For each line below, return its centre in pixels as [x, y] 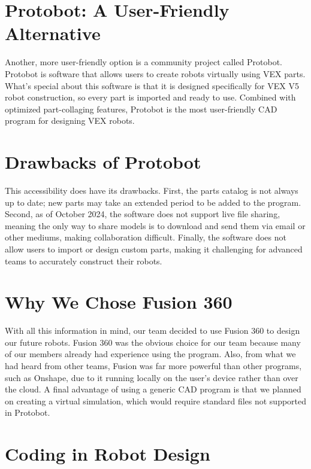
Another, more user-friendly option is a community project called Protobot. [144, 62]
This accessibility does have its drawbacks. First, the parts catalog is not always [152, 190]
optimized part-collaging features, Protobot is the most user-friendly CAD [141, 109]
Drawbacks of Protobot [103, 162]
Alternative [53, 33]
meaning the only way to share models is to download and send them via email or [155, 225]
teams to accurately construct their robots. [84, 261]
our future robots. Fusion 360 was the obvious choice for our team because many [153, 342]
